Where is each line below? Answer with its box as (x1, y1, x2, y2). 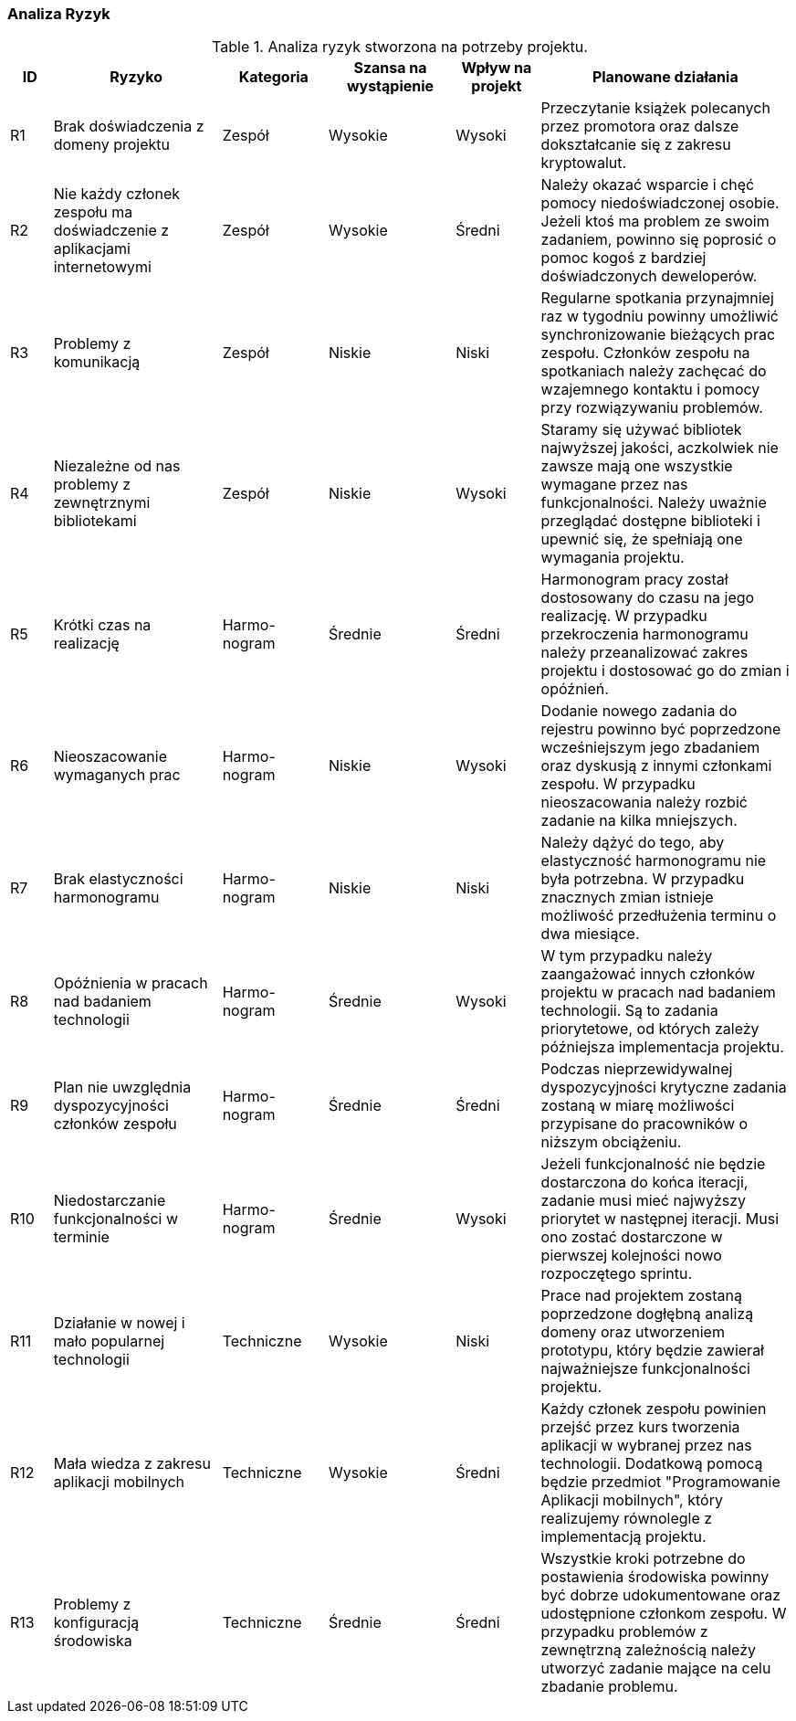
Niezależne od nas (53, 457, 181, 476)
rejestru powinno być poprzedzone (540, 720, 781, 739)
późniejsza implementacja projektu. (540, 1038, 784, 1057)
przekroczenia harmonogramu (540, 625, 749, 644)
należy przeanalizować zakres (540, 643, 749, 662)
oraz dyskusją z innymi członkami (540, 756, 772, 776)
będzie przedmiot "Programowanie (540, 1473, 780, 1492)
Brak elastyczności (53, 870, 183, 889)
